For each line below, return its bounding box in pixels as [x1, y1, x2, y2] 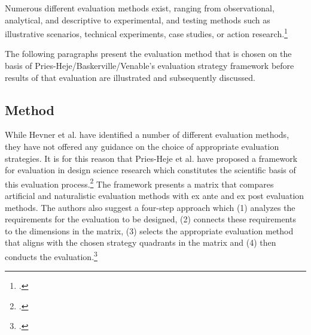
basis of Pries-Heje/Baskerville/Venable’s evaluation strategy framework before [5, 59, 294, 72]
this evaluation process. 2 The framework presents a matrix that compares [5, 176, 274, 190]
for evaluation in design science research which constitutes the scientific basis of [5, 164, 296, 176]
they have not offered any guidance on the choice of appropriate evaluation [5, 140, 279, 153]
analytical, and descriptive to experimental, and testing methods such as [5, 13, 270, 26]
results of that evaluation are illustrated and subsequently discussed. [5, 71, 255, 83]
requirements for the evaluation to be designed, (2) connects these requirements [5, 213, 297, 225]
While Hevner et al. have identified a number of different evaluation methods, [5, 128, 289, 141]
